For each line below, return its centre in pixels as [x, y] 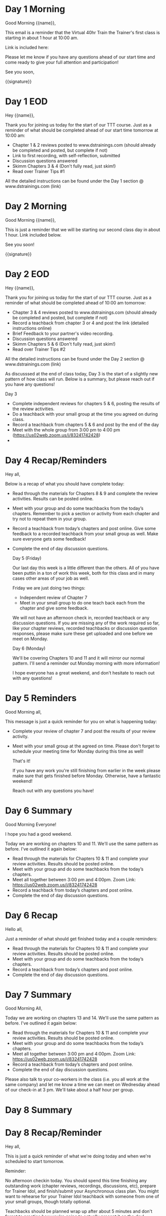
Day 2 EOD [27, 274]
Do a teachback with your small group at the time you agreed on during [85, 414]
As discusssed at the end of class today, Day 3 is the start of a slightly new [82, 373]
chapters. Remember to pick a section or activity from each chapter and [86, 513]
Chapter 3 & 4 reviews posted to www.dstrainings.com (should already [84, 312]
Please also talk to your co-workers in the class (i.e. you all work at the [77, 1079]
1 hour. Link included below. [33, 235]
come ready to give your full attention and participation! [62, 62]
